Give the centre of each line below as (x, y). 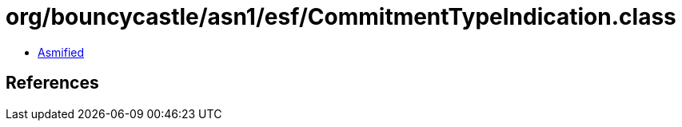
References (52, 83)
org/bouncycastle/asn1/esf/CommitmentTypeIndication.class (341, 17)
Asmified (61, 52)
